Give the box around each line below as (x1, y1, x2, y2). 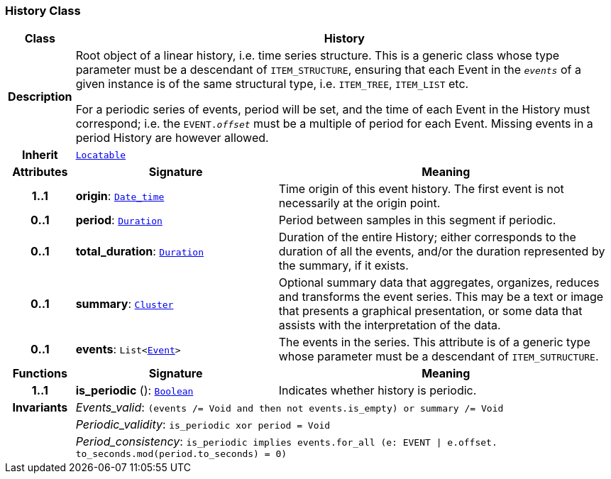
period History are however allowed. (75, 131, 269, 145)
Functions (12, 366, 67, 381)
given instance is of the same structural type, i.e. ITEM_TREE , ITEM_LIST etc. (75, 77, 469, 92)
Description (8, 89, 72, 104)
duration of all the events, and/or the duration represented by (278, 244, 605, 259)
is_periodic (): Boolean (75, 383, 194, 398)
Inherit (21, 148, 58, 163)
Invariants (12, 400, 68, 415)
